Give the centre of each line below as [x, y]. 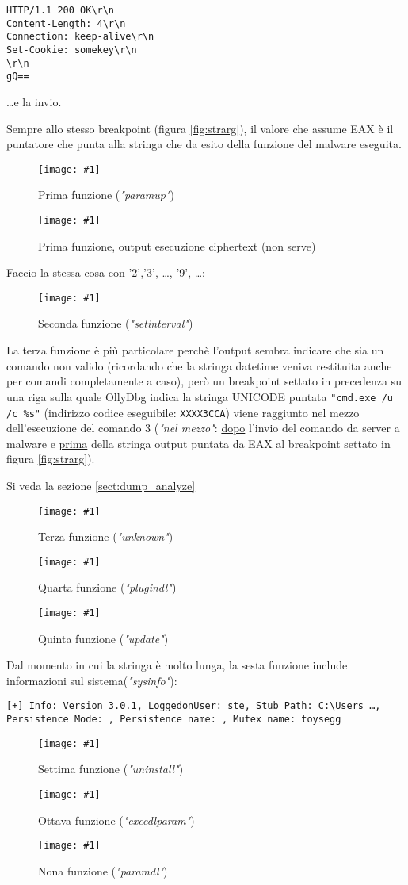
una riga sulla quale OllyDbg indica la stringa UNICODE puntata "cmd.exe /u [200, 396]
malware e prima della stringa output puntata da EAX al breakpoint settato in [198, 443]
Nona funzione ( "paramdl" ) [103, 870]
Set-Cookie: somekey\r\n [72, 50]
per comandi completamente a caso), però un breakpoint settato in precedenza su [204, 381]
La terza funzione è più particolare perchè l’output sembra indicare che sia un [195, 350]
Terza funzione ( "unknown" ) [106, 536]
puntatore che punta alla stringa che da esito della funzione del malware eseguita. [204, 144]
